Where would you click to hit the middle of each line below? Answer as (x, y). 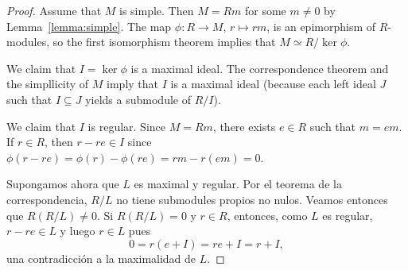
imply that (133, 84)
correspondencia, (47, 199)
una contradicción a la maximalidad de (101, 258)
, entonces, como (267, 215)
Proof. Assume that (54, 10)
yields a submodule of (138, 99)
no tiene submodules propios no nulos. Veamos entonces (252, 199)
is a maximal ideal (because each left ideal (273, 84)
